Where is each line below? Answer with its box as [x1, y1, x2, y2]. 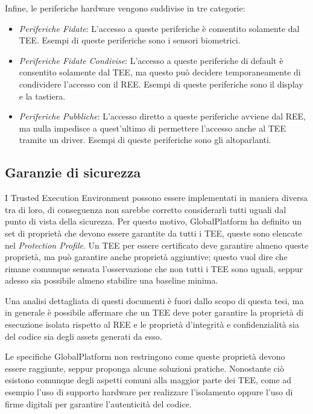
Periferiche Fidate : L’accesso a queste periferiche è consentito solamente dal [19, 22, 300, 34]
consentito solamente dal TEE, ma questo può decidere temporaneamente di [19, 66, 301, 78]
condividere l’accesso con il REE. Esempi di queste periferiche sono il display [19, 77, 303, 90]
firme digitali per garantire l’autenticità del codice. [5, 397, 192, 410]
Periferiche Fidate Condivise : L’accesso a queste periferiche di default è [19, 54, 283, 66]
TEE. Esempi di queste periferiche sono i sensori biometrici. [19, 34, 241, 46]
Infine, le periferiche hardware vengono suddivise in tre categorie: [5, 2, 245, 14]
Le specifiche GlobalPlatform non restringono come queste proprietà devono [5, 350, 285, 363]
